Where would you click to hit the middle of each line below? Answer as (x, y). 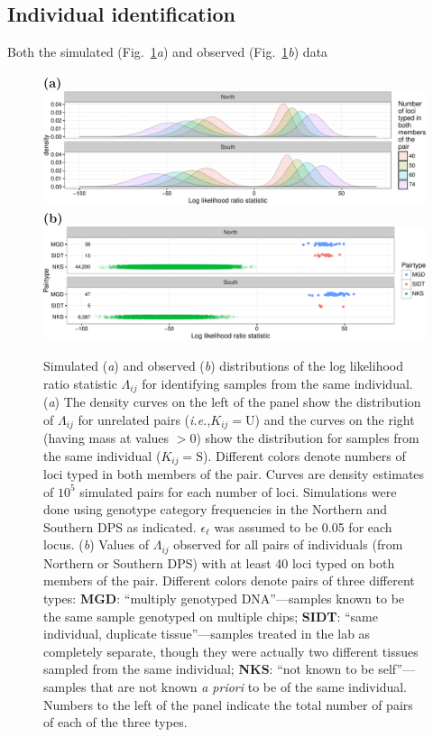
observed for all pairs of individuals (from (288, 544)
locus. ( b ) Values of (97, 544)
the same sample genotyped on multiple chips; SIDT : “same (211, 616)
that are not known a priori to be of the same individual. (249, 687)
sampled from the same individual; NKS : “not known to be (209, 669)
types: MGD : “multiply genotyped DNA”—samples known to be (224, 599)
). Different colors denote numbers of (304, 455)
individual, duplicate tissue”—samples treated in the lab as (207, 634)
